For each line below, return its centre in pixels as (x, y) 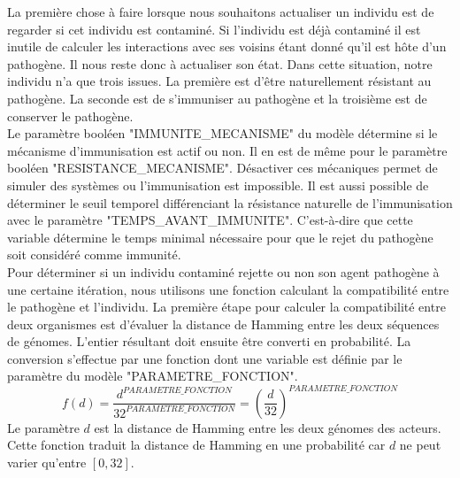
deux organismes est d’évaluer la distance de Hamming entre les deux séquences (223, 324)
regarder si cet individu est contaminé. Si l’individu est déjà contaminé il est (214, 29)
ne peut (420, 445)
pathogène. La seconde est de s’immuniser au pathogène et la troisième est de (217, 98)
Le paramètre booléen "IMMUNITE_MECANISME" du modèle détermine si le (222, 133)
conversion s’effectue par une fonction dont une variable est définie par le (205, 358)
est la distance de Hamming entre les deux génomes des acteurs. (268, 427)
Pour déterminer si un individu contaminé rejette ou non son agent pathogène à (223, 271)
